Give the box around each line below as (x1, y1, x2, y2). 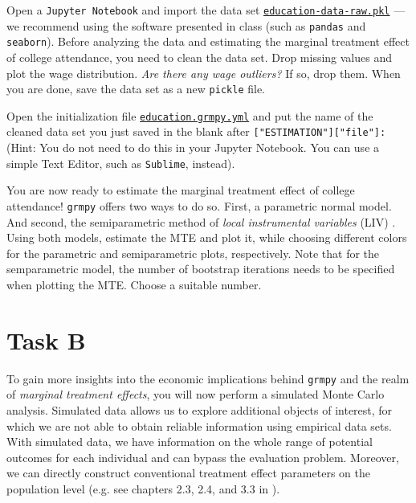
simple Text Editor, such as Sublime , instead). (6, 154, 235, 171)
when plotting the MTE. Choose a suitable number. (6, 276, 262, 292)
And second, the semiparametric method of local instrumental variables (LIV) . (6, 213, 396, 230)
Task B (6, 323, 86, 356)
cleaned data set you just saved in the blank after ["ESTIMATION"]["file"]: (6, 123, 386, 140)
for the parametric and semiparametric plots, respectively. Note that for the (6, 244, 380, 261)
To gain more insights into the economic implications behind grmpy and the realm (6, 370, 410, 386)
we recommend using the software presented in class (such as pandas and (6, 17, 366, 34)
